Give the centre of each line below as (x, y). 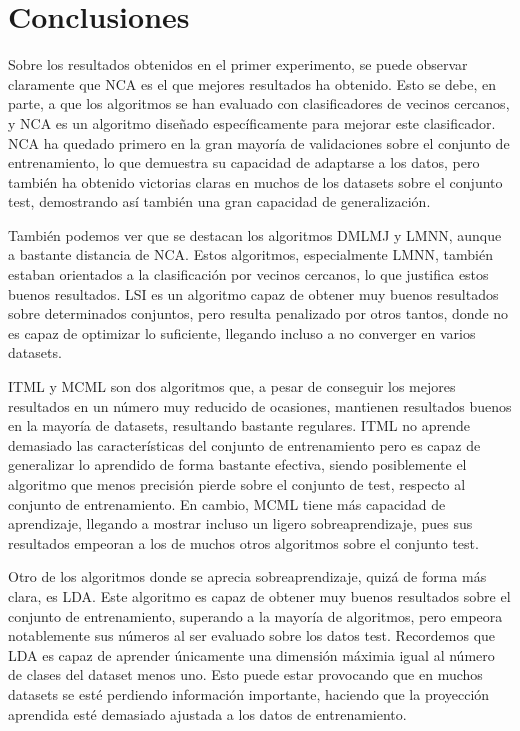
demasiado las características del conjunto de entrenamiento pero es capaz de (244, 444)
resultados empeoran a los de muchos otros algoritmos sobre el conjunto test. (243, 542)
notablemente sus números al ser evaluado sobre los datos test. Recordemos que (252, 635)
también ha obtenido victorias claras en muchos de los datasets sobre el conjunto (255, 181)
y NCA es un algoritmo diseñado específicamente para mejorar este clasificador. (252, 122)
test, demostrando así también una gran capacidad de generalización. (219, 201)
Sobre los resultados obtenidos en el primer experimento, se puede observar (238, 64)
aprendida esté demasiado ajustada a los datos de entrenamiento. (207, 713)
